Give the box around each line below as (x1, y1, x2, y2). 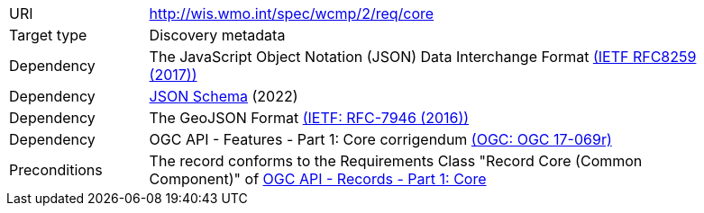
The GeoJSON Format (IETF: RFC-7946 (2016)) (149, 109, 470, 127)
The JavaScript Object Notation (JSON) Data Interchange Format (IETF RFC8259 (149, 48, 697, 66)
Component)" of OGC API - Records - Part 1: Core (149, 170, 487, 188)
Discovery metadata (149, 26, 286, 44)
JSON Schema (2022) (149, 87, 298, 105)
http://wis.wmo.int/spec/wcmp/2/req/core (149, 4, 434, 22)
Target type (9, 26, 87, 44)
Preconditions (9, 161, 103, 179)
